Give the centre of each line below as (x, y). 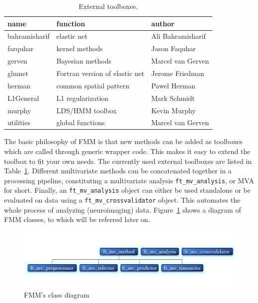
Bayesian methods (84, 61)
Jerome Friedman (178, 73)
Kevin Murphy (173, 110)
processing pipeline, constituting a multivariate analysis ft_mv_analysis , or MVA (129, 180)
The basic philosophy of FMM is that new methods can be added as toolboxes (123, 141)
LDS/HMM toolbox (86, 110)
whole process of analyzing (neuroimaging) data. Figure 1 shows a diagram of (123, 209)
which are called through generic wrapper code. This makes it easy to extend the (127, 151)
